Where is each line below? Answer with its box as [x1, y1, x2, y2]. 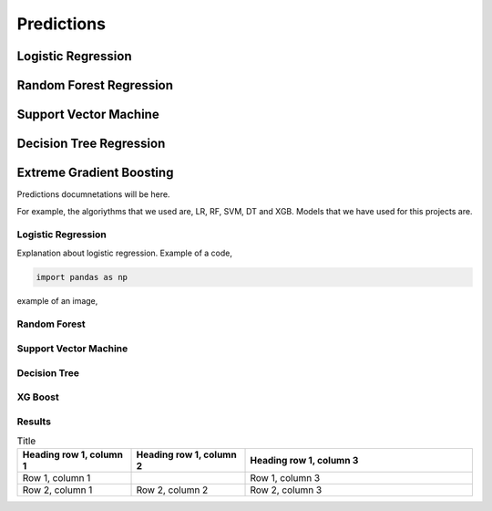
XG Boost [16, 391, 59, 403]
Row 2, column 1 [22, 484, 93, 496]
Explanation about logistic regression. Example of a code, [16, 247, 232, 258]
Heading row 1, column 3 [250, 454, 359, 467]
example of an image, [16, 295, 98, 306]
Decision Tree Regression [16, 136, 166, 151]
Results [16, 415, 52, 428]
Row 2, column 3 [250, 484, 323, 496]
